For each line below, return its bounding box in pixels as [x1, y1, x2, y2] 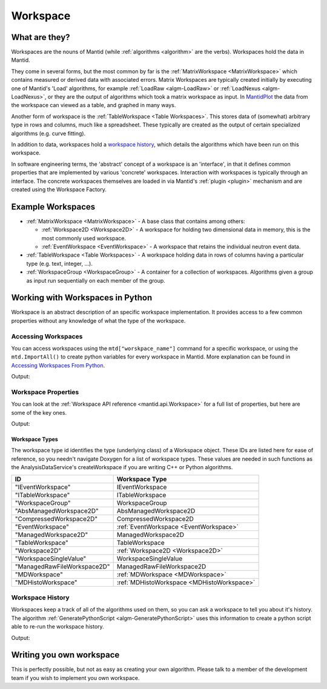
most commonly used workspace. [41, 234, 127, 242]
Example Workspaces [11, 202, 96, 212]
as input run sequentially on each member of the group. [26, 277, 166, 284]
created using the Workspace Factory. [11, 185, 107, 193]
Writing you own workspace [11, 650, 120, 660]
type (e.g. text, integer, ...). [26, 260, 93, 267]
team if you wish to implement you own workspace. [11, 674, 140, 681]
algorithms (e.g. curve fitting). [11, 130, 86, 137]
